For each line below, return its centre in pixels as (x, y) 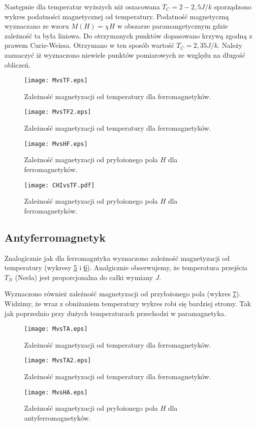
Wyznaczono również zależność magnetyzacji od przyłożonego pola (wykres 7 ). (123, 294)
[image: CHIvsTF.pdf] (60, 185)
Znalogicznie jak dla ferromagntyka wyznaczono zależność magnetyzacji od (117, 258)
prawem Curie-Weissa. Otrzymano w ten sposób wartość (89, 45)
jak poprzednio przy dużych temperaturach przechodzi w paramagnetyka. (115, 313)
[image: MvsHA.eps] (56, 392)
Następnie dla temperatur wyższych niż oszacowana (82, 6)
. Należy (230, 45)
